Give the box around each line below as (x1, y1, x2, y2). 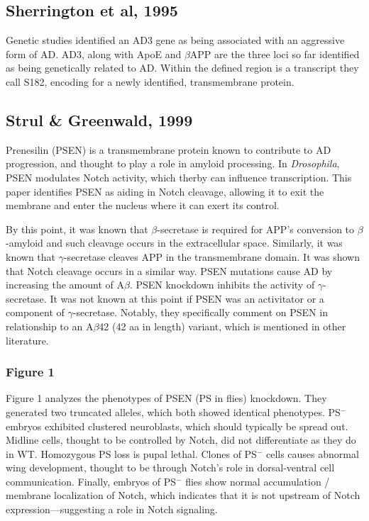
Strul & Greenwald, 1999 (6, 108, 193, 130)
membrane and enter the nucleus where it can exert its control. (6, 198, 280, 213)
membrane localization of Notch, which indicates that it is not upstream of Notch (6, 488, 360, 503)
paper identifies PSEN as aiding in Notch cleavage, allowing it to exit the (6, 184, 324, 198)
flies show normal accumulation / (185, 474, 330, 488)
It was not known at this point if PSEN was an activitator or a (50, 291, 324, 306)
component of (6, 305, 65, 320)
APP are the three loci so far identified (189, 46, 360, 61)
